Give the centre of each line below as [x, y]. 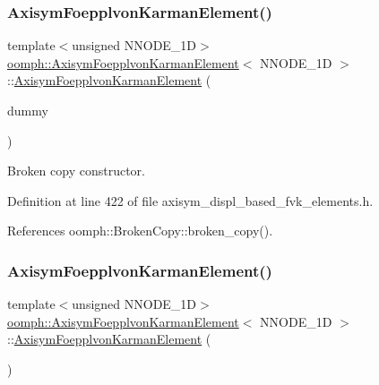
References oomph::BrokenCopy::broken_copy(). [140, 231]
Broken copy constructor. [76, 171]
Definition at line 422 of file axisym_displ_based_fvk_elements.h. [190, 200]
